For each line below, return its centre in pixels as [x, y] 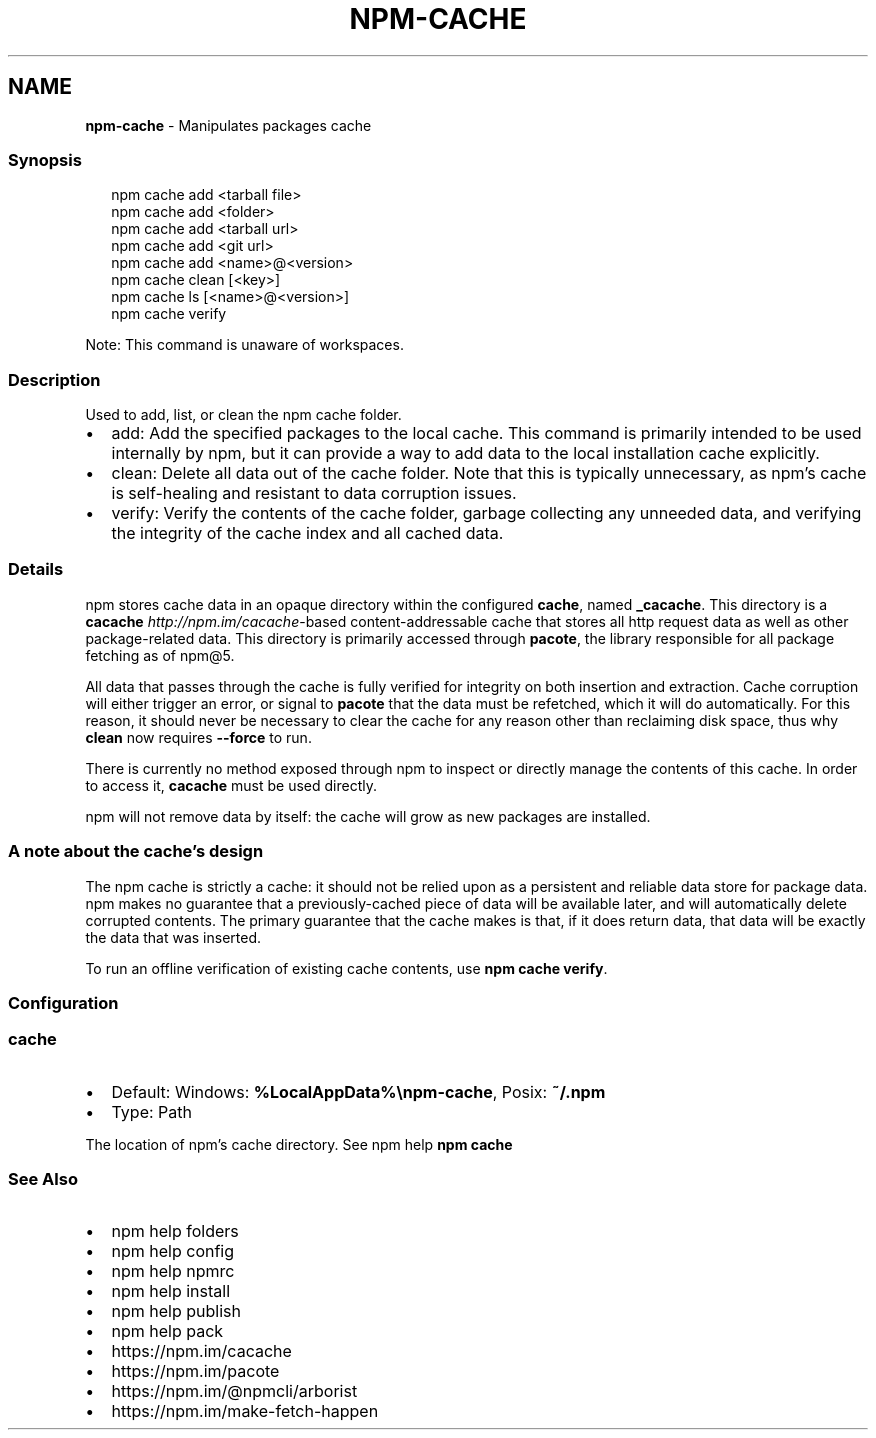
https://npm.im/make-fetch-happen [245, 1411]
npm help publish [176, 1311]
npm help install [171, 1291]
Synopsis [45, 159]
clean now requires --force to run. [198, 737]
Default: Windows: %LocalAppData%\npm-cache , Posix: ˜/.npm [358, 1091]
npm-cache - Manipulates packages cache [228, 125]
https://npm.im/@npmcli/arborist [234, 1391]
